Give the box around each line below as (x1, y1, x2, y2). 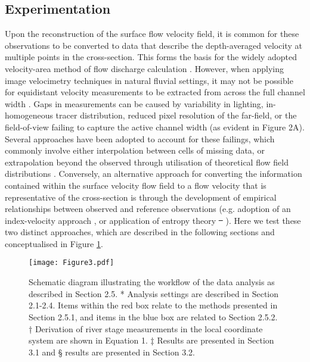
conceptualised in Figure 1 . (5, 237, 103, 249)
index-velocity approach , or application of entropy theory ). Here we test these (5, 214, 301, 226)
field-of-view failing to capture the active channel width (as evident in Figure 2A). (5, 120, 305, 133)
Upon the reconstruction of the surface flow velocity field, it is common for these (5, 27, 299, 40)
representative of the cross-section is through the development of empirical (5, 191, 277, 203)
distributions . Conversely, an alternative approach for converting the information (5, 167, 302, 180)
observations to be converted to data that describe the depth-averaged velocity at (5, 39, 302, 51)
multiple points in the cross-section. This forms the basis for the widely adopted (5, 51, 297, 63)
